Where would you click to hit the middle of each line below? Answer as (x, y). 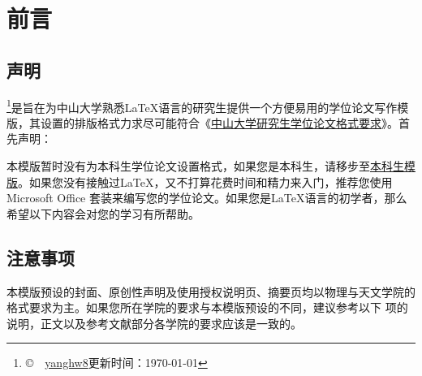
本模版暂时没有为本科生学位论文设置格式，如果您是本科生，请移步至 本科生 (205, 166)
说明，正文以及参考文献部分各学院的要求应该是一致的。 (154, 323)
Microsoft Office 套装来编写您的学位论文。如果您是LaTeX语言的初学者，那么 (207, 198)
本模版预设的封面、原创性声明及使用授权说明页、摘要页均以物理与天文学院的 (211, 291)
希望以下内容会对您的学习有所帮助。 (103, 213)
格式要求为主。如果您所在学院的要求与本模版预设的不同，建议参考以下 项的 (207, 307)
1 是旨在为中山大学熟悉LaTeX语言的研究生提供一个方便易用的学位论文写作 (202, 106)
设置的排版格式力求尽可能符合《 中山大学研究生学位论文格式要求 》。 (219, 122)
